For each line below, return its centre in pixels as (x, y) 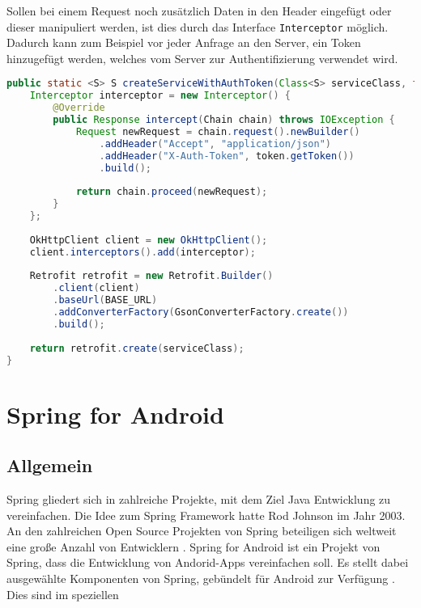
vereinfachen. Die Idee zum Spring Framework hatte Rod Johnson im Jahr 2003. (206, 515)
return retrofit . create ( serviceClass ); (137, 348)
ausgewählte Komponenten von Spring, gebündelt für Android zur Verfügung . (201, 578)
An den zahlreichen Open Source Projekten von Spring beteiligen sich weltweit (202, 531)
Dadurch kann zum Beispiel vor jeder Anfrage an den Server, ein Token (184, 42)
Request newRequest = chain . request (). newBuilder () (218, 131)
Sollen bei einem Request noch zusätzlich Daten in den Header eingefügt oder (199, 11)
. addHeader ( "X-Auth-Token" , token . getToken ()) (227, 156)
